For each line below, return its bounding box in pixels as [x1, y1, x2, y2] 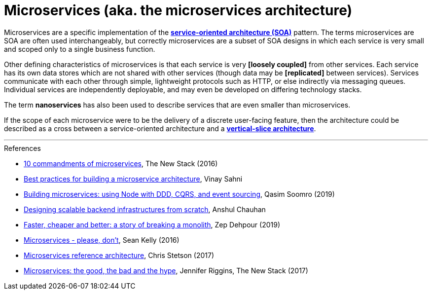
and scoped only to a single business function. [4, 44, 155, 53]
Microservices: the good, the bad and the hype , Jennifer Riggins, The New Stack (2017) [24, 266, 308, 275]
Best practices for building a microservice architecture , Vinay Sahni [24, 174, 243, 183]
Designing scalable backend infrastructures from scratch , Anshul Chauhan [24, 205, 266, 214]
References [4, 144, 41, 152]
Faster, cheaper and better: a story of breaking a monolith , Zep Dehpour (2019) [24, 220, 280, 229]
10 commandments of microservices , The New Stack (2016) [24, 159, 218, 168]
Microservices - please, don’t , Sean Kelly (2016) [24, 235, 180, 244]
